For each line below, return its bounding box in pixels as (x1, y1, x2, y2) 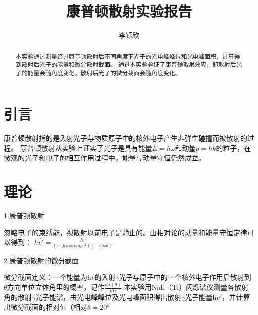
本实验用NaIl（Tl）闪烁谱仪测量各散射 (124, 282, 249, 292)
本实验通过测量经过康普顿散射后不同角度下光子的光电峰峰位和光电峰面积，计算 (15, 52, 234, 60)
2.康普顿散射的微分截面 (4, 255, 79, 265)
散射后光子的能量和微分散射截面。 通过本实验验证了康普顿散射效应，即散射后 (21, 60, 236, 69)
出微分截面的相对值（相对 (4, 301, 87, 312)
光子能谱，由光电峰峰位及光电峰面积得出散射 (35, 292, 182, 302)
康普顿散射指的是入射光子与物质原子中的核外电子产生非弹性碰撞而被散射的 (4, 133, 247, 143)
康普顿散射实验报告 (66, 1, 192, 21)
